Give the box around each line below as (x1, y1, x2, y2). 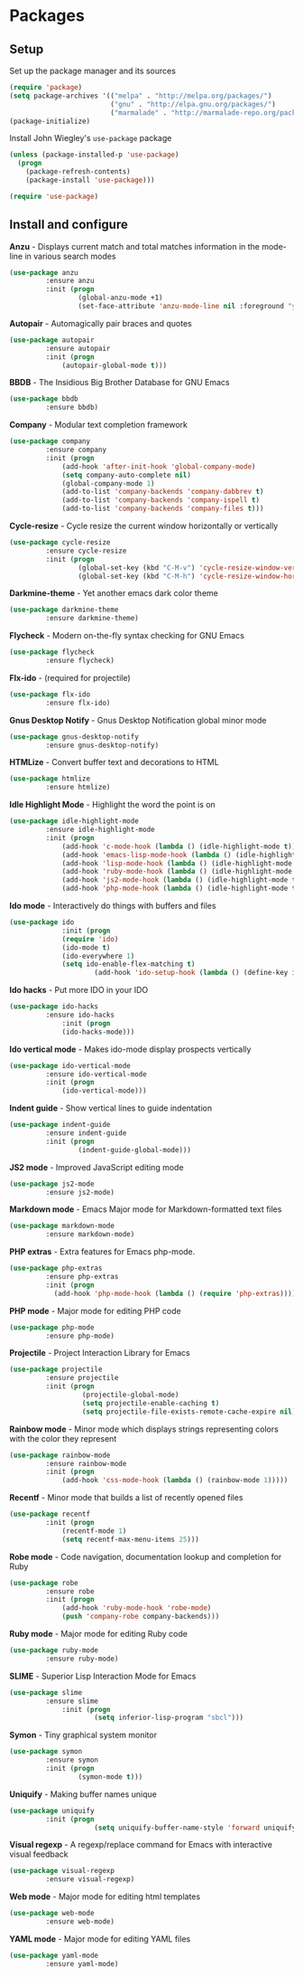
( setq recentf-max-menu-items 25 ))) (61, 1535, 200, 1544)
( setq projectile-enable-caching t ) (81, 1398, 220, 1407)
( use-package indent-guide (9, 1121, 111, 1130)
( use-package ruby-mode (9, 1646, 99, 1655)
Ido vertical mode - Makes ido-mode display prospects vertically (9, 1044, 252, 1055)
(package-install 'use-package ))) (25, 175, 155, 184)
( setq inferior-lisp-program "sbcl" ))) (94, 1713, 244, 1723)
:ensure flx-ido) (45, 698, 111, 707)
